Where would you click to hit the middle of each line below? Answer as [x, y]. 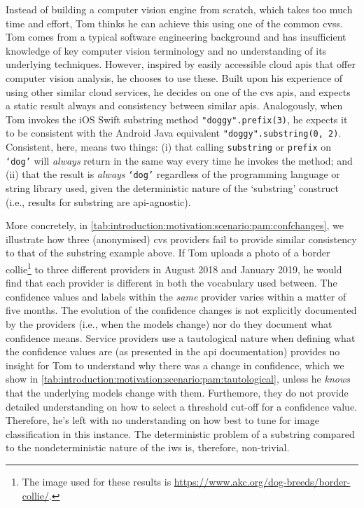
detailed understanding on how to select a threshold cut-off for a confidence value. [182, 406]
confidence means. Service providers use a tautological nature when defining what [181, 337]
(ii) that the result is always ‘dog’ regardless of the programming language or [173, 174]
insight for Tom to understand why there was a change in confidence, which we [175, 365]
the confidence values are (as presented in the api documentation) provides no [173, 351]
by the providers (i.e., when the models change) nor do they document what [169, 324]
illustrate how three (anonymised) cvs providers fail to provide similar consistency [181, 239]
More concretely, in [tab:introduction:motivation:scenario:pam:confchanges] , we [175, 225]
